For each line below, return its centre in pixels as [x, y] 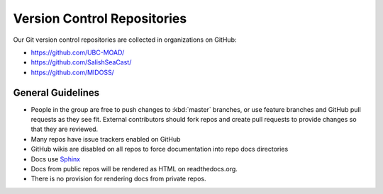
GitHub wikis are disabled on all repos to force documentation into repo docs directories [160, 149]
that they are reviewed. [65, 129]
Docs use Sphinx [56, 159]
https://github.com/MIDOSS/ [73, 72]
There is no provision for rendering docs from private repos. [118, 179]
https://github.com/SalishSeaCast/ [81, 62]
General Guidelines [56, 92]
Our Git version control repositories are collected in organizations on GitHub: [125, 40]
